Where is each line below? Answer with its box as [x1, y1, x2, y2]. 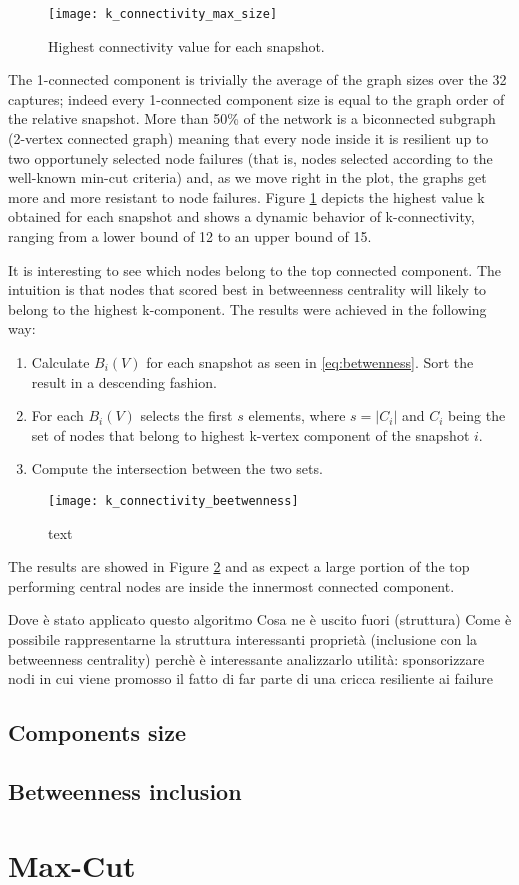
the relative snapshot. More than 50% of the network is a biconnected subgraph [8, 108, 496, 129]
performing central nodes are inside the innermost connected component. [8, 575, 455, 596]
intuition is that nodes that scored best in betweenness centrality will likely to [8, 279, 487, 300]
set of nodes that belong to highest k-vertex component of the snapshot [31, 424, 470, 445]
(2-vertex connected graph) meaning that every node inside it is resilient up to [8, 128, 489, 149]
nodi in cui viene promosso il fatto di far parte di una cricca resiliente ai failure [8, 668, 494, 689]
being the [448, 405, 506, 426]
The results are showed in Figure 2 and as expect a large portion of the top [8, 556, 470, 577]
